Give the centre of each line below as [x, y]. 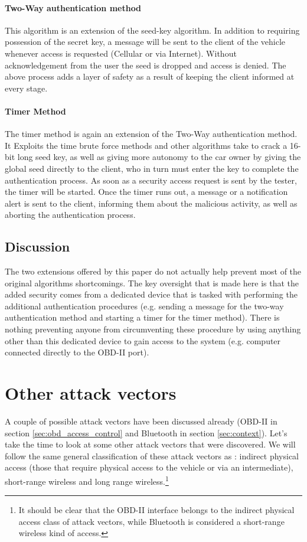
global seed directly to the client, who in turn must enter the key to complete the [152, 168]
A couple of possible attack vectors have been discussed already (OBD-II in [141, 421]
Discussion [37, 246]
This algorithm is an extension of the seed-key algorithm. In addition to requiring [152, 30]
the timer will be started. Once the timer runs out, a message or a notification [146, 192]
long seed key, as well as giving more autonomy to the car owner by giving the [159, 157]
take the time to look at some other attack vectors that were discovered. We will [150, 444]
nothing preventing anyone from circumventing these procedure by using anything [153, 329]
